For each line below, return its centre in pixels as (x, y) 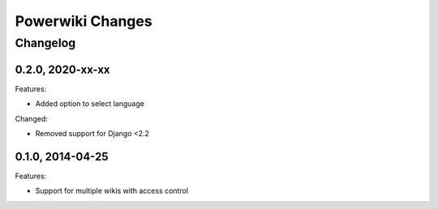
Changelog (45, 43)
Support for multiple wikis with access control (112, 191)
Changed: (31, 118)
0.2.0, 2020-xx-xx (62, 69)
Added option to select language (90, 104)
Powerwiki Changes (84, 21)
